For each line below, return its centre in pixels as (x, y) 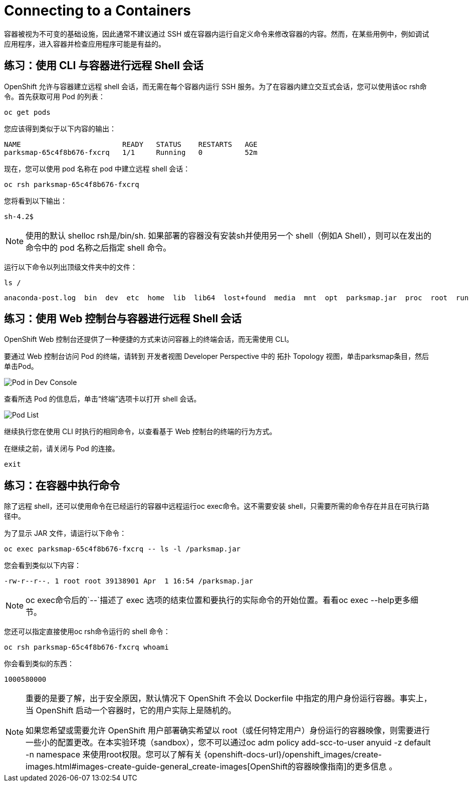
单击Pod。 (21, 366)
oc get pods (27, 112)
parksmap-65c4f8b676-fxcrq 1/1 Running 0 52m (131, 152)
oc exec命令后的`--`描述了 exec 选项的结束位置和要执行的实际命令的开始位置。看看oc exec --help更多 (218, 600)
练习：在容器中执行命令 (62, 485)
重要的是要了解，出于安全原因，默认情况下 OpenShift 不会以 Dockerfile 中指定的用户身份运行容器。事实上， (229, 699)
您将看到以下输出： (36, 201)
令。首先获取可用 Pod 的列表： (55, 96)
